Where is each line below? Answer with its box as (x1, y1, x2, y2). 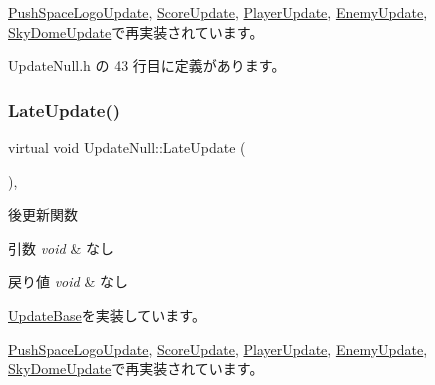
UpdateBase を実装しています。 (8, 304, 206, 325)
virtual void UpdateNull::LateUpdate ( (8, 137, 246, 157)
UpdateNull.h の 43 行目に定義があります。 (8, 55, 286, 76)
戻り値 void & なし (8, 271, 128, 292)
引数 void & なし (8, 237, 114, 258)
